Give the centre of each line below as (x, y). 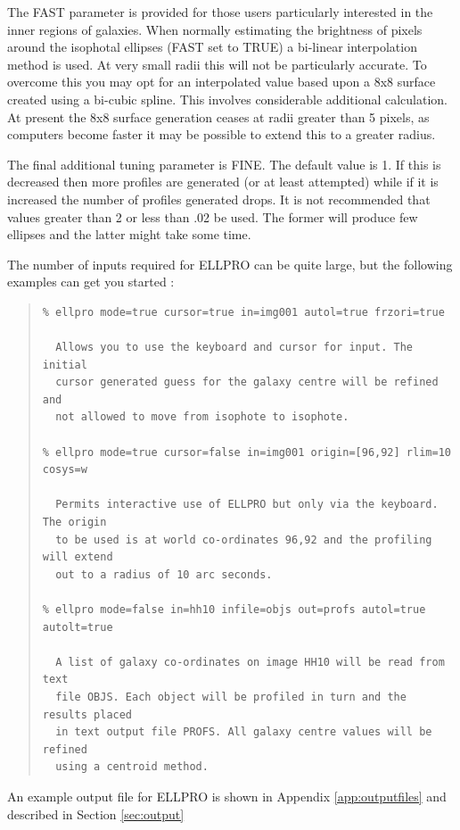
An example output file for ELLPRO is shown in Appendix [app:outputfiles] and (227, 796)
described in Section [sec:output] (96, 813)
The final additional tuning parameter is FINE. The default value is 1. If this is (224, 164)
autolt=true (78, 627)
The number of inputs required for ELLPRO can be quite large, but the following (230, 264)
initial (65, 365)
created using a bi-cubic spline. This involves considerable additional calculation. (227, 99)
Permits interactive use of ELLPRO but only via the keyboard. (247, 505)
